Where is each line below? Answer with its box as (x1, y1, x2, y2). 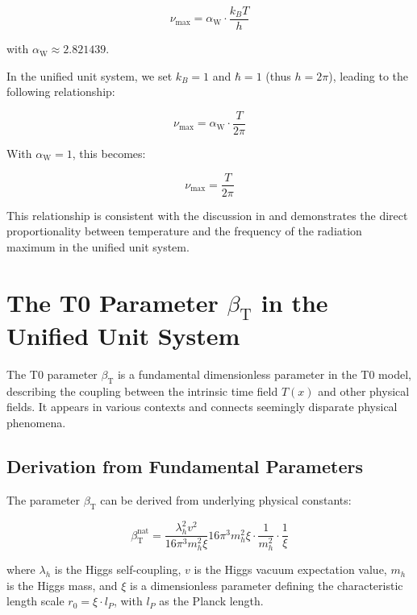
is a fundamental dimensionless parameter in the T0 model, (117, 366, 411, 383)
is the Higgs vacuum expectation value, (194, 561, 387, 578)
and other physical (318, 382, 410, 399)
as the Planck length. (159, 592, 264, 609)
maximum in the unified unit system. (6, 238, 190, 255)
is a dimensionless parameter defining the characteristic (130, 576, 403, 593)
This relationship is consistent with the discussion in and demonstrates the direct (6, 206, 408, 223)
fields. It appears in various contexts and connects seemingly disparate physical (6, 398, 398, 415)
